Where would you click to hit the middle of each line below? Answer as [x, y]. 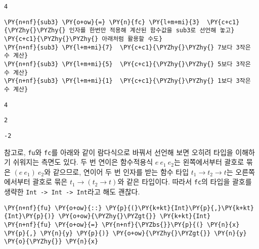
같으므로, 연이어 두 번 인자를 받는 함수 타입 [121, 171]
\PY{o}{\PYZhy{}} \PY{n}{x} [51, 242]
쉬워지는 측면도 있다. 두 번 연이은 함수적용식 [83, 162]
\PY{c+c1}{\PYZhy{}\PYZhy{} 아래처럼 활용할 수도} [83, 39]
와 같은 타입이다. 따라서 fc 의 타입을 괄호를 [185, 182]
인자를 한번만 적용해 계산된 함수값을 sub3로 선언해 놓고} [152, 31]
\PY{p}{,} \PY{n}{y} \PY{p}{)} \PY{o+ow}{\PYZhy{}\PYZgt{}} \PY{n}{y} [125, 233]
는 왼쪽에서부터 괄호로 [209, 162]
